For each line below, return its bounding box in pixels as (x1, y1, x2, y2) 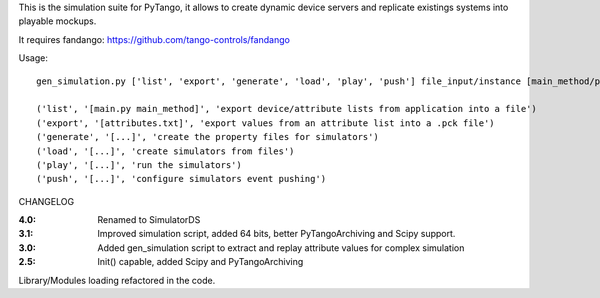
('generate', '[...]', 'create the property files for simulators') (36, 131, 379, 143)
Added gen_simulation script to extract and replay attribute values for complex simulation (97, 241, 465, 254)
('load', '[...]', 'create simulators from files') (36, 145, 295, 157)
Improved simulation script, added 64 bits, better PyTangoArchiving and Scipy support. (97, 228, 456, 240)
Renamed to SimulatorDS (97, 214, 201, 226)
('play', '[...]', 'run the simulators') (36, 159, 242, 170)
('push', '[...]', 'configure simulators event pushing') (36, 173, 327, 185)
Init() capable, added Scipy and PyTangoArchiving (97, 256, 304, 268)
